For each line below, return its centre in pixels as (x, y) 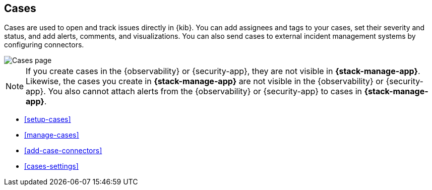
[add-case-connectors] (63, 151)
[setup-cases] (48, 119)
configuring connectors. (44, 45)
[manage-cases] (52, 135)
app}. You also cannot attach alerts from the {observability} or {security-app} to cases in (194, 91)
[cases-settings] (51, 166)
